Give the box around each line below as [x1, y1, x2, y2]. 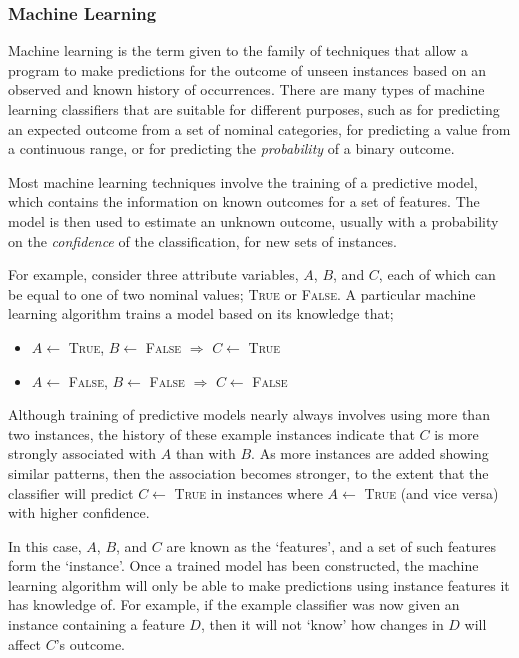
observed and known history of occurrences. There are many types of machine [8, 79, 485, 100]
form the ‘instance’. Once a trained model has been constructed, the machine [8, 555, 479, 576]
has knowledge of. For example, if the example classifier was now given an [8, 594, 460, 615]
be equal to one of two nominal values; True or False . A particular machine [8, 283, 476, 304]
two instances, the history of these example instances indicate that [8, 423, 415, 444]
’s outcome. [55, 633, 126, 654]
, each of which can [378, 264, 496, 285]
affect [8, 633, 42, 654]
